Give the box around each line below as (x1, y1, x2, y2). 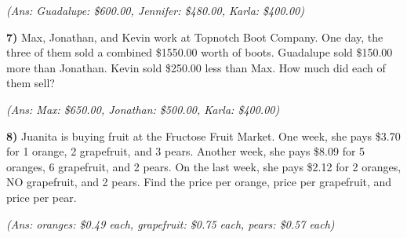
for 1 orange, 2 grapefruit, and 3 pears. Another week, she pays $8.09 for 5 (6, 143, 365, 159)
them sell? (6, 75, 55, 91)
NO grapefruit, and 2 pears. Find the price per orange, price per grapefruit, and (6, 174, 392, 190)
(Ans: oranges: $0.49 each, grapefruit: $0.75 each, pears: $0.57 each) (6, 215, 335, 232)
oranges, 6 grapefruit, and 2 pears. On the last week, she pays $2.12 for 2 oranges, (6, 158, 402, 174)
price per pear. (6, 189, 77, 205)
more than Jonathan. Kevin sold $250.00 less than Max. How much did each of (6, 59, 386, 75)
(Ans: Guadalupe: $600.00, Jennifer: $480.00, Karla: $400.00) (6, 2, 304, 18)
